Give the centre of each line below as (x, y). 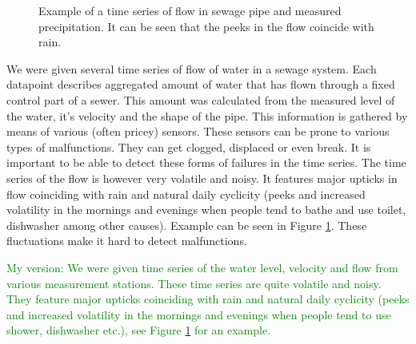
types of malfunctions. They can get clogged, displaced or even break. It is (189, 146)
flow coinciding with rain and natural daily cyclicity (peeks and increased (186, 194)
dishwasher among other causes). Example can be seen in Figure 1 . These (187, 225)
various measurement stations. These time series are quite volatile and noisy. (194, 283)
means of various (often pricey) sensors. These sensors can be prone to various (198, 131)
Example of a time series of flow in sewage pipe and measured (190, 10)
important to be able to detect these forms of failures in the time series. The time (206, 162)
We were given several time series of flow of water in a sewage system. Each (192, 68)
